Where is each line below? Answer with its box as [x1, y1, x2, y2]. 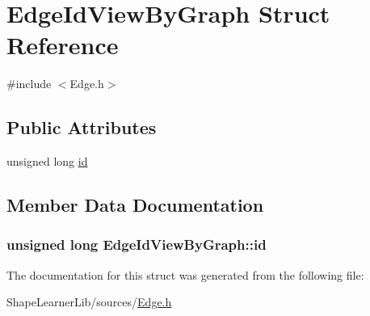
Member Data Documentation [6, 192, 264, 217]
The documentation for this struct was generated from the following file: [6, 266, 364, 283]
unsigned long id [6, 153, 88, 170]
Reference [6, 28, 119, 61]
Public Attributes [6, 115, 157, 140]
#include [6, 75, 52, 92]
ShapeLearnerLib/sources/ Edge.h [6, 293, 172, 310]
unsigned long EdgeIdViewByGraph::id [6, 234, 267, 255]
